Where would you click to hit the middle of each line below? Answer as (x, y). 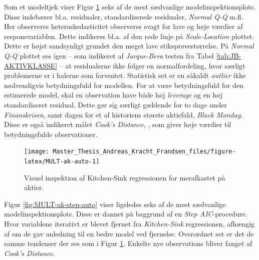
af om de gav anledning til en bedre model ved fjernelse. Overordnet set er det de (129, 233)
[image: (37, 152)
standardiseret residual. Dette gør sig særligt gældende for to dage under (115, 104)
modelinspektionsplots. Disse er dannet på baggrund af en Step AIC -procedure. (126, 214)
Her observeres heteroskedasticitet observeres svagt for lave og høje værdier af (123, 26)
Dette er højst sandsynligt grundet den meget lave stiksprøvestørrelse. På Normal (129, 46)
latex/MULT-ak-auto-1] (62, 161)
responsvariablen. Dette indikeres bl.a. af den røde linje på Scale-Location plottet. (129, 36)
